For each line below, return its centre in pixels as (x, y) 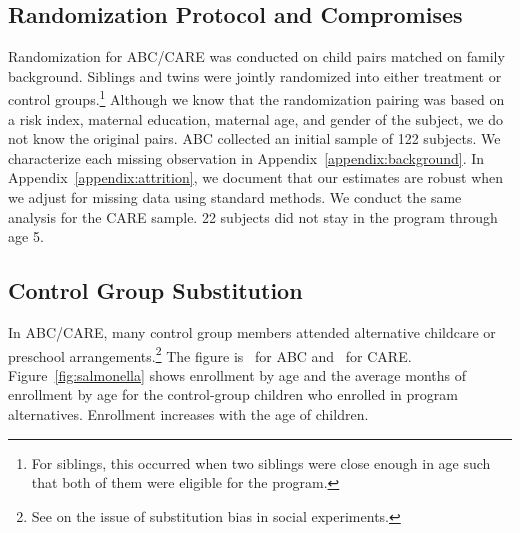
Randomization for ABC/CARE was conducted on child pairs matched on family (256, 56)
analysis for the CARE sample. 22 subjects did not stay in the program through (253, 216)
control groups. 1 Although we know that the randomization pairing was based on (256, 98)
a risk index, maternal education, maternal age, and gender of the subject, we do (255, 118)
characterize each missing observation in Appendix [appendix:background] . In (246, 157)
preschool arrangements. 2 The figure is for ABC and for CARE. (210, 354)
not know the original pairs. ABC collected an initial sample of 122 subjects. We (254, 138)
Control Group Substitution (155, 290)
